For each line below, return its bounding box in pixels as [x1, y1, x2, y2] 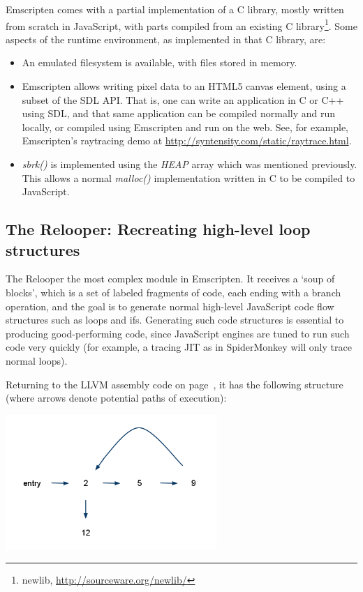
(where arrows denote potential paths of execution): [6, 390, 227, 405]
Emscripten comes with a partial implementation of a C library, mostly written [6, 2, 344, 16]
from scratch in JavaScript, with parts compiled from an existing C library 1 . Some [6, 16, 357, 33]
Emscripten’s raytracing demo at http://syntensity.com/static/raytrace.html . [22, 133, 352, 148]
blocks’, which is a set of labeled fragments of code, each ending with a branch [6, 284, 341, 299]
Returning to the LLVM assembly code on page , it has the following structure [6, 377, 343, 391]
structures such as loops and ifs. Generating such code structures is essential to [6, 312, 344, 327]
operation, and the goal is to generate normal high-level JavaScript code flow [6, 298, 334, 313]
